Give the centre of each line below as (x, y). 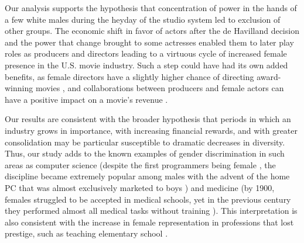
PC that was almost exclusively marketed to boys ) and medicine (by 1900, (140, 187)
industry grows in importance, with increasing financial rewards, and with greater (151, 130)
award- (269, 76)
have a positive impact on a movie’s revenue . (86, 99)
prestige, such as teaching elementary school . (86, 233)
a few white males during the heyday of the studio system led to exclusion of (143, 19)
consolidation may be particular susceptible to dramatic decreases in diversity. (145, 142)
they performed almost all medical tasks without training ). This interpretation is (151, 211)
